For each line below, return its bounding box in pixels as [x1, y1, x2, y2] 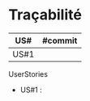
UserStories [8, 69, 49, 78]
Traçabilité [8, 6, 83, 24]
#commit [41, 35, 78, 46]
